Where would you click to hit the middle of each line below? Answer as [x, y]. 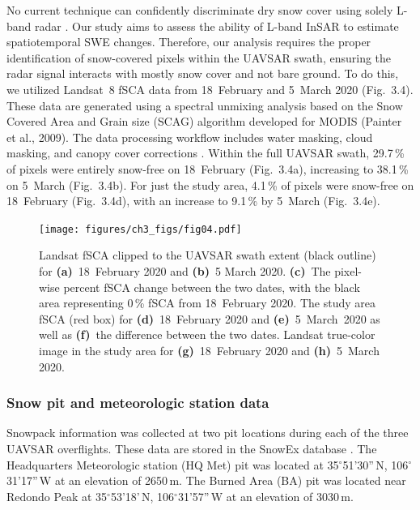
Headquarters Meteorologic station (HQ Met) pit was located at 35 [173, 464]
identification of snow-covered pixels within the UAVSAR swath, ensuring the [199, 57]
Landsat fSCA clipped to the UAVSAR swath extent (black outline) [208, 255]
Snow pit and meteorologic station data [138, 403]
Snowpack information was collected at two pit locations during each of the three [208, 433]
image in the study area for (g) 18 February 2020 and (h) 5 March [209, 350]
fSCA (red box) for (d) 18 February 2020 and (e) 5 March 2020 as [210, 318]
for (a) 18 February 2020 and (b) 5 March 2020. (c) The [185, 270]
